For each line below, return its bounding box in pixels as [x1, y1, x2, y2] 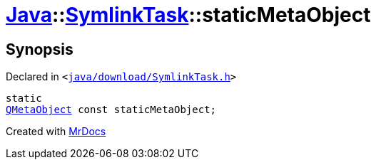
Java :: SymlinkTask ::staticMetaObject [6, 3, 371, 27]
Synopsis [6, 40, 73, 58]
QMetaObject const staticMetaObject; [6, 104, 217, 116]
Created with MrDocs [6, 125, 106, 138]
